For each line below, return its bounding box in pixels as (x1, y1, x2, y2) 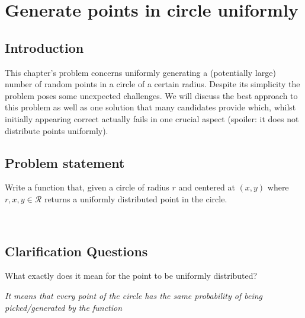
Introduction (5, 38, 84, 56)
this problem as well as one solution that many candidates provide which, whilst (5, 101, 296, 113)
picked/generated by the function (5, 301, 123, 313)
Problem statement (5, 153, 125, 171)
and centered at (178, 181, 235, 193)
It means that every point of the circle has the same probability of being (5, 289, 262, 301)
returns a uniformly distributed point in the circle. (44, 192, 227, 205)
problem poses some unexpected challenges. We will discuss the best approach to (5, 89, 298, 101)
